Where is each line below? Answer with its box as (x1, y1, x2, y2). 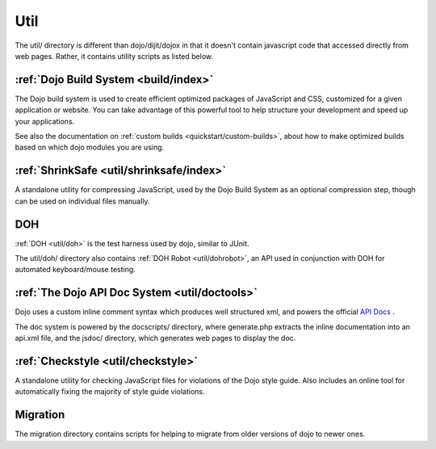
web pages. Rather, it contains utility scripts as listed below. (15, 51, 214, 61)
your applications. (15, 116, 75, 126)
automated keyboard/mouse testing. (15, 265, 136, 275)
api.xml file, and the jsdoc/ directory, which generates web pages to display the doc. (15, 334, 296, 343)
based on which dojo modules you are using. (15, 142, 165, 153)
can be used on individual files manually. (15, 196, 150, 206)
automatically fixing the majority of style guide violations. (15, 387, 205, 397)
